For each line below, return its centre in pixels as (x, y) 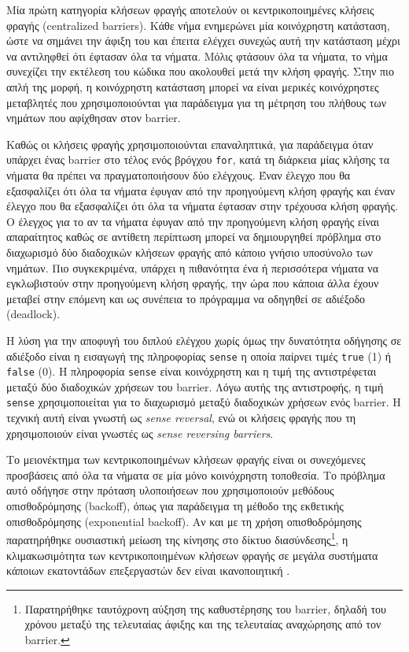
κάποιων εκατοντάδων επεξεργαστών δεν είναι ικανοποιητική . (148, 570)
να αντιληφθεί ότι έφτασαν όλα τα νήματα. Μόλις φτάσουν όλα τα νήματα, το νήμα (197, 56)
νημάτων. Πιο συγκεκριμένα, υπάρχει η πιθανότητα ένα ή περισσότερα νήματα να (193, 267)
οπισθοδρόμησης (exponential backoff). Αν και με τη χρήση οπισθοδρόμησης (184, 521)
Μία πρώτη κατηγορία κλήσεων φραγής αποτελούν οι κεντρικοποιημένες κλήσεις (190, 9)
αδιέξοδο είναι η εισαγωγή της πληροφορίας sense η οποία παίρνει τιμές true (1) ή (199, 356)
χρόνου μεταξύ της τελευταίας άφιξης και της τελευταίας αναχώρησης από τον (203, 624)
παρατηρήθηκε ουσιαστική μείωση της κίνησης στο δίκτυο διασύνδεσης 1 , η (177, 538)
